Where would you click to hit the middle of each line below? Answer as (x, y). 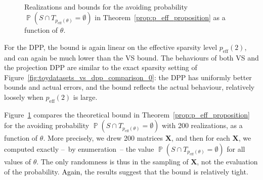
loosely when (24, 97)
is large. (85, 97)
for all (236, 148)
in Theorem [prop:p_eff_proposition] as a (160, 17)
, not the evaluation (227, 161)
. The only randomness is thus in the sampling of (113, 161)
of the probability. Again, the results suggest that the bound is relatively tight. (126, 171)
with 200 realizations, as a (202, 125)
